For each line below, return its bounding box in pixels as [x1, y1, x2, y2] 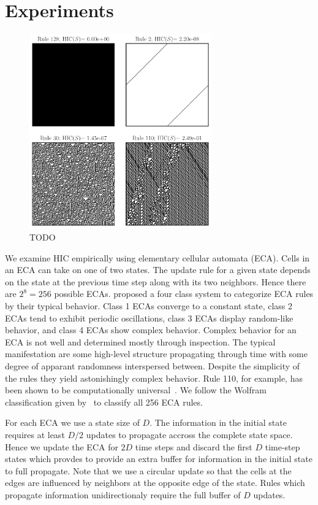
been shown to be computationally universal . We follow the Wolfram [5, 384, 267, 396]
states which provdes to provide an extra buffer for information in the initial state [5, 452, 312, 465]
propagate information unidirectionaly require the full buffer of [5, 488, 241, 501]
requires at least [5, 428, 65, 441]
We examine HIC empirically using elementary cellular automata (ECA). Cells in [5, 251, 310, 264]
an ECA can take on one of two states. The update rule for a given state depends [5, 263, 311, 276]
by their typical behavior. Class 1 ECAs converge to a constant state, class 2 [5, 299, 293, 312]
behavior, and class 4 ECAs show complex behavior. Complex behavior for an [5, 323, 297, 336]
